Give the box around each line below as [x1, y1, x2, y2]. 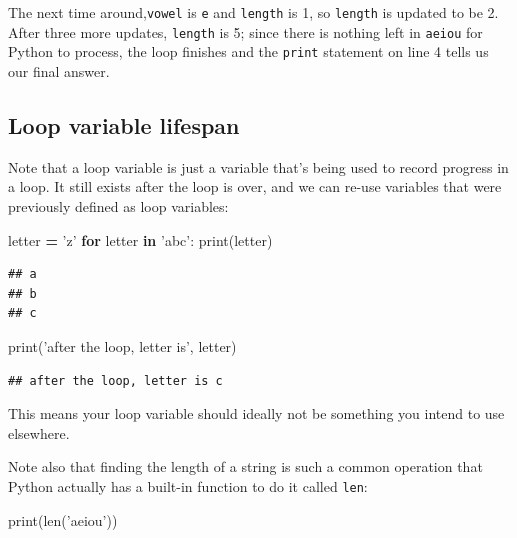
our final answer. [8, 60, 110, 81]
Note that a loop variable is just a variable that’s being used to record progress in [8, 156, 509, 177]
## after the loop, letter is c [8, 373, 223, 388]
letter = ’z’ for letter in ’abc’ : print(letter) [8, 229, 273, 250]
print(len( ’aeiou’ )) [8, 509, 118, 530]
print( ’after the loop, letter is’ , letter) [8, 335, 237, 356]
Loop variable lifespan [8, 109, 240, 140]
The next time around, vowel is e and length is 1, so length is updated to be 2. [8, 2, 499, 22]
